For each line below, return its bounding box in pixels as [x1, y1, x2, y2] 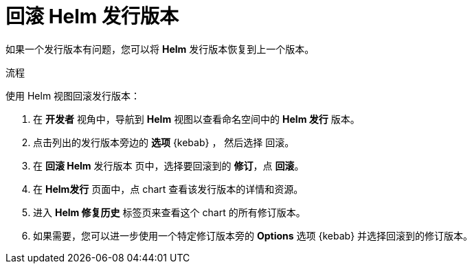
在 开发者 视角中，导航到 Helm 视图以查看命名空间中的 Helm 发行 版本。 [33, 113, 360, 125]
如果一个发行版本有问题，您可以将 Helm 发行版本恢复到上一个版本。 [5, 43, 315, 55]
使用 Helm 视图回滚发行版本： [5, 89, 141, 102]
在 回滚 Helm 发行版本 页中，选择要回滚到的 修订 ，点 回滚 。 [33, 159, 304, 172]
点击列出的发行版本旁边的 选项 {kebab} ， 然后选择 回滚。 [33, 136, 295, 148]
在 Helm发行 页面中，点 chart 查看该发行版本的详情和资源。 [33, 183, 304, 195]
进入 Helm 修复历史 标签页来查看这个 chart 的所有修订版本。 [33, 206, 306, 218]
